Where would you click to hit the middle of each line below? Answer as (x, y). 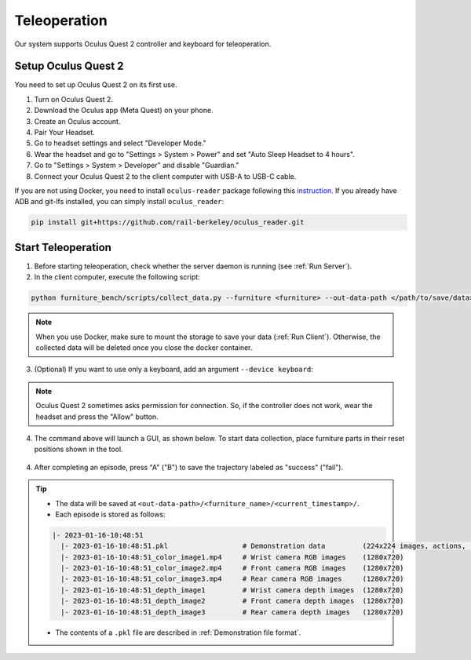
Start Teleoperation (63, 247)
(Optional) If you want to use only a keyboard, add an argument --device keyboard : (173, 370)
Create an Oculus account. (77, 121)
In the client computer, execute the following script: (117, 277)
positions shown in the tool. (78, 449)
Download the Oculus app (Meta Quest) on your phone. (124, 111)
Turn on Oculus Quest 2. (74, 99)
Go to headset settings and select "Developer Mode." (120, 143)
